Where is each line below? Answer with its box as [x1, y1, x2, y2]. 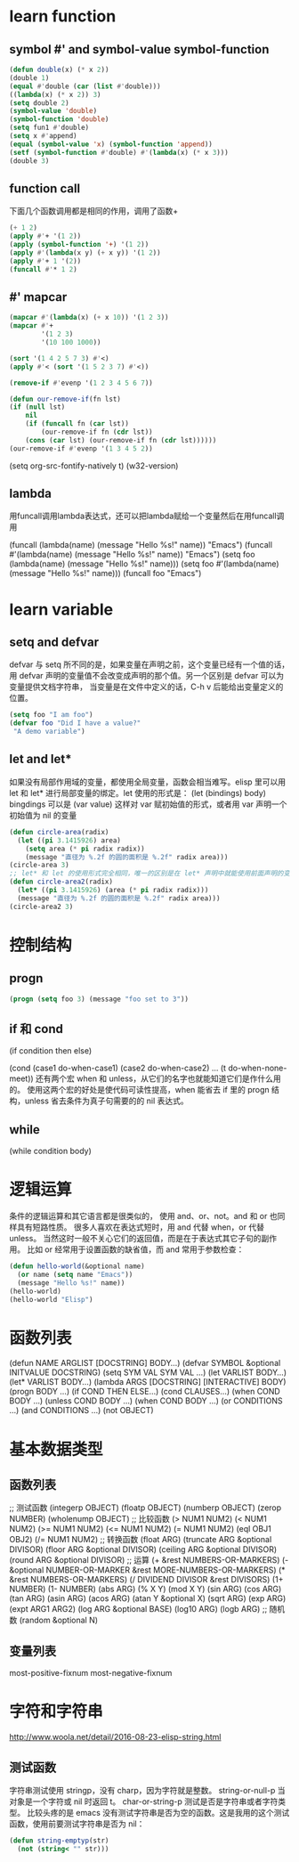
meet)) [9, 1073, 34, 1084]
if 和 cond [9, 1021, 64, 1037]
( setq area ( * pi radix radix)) [25, 844, 145, 853]
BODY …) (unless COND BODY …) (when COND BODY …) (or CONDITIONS [9, 1395, 283, 1406]
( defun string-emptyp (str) [9, 1836, 109, 1845]
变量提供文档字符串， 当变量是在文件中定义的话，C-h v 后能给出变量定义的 [9, 681, 284, 692]
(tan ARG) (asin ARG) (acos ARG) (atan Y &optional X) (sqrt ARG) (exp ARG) [9, 1593, 287, 1604]
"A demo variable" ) [12, 728, 86, 736]
